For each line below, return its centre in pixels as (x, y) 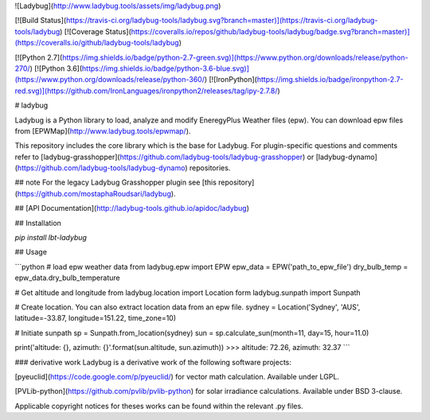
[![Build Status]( (41, 21)
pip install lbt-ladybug (51, 238)
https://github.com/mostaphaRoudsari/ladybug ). (96, 193)
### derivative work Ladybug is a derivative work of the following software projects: (153, 362)
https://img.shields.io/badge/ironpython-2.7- (330, 80)
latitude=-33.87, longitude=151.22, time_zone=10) (96, 318)
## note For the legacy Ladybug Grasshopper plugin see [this (115, 182)
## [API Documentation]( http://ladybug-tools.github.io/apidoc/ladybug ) (132, 208)
